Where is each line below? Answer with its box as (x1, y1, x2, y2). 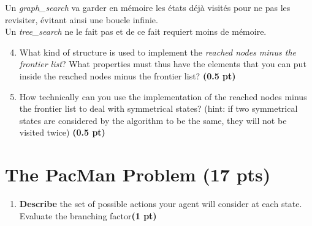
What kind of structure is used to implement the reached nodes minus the (19, 45, 296, 58)
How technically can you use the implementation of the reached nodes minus (19, 90, 307, 103)
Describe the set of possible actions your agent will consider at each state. (19, 197, 302, 210)
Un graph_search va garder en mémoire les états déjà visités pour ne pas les (5, 1, 291, 13)
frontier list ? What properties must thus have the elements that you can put (19, 57, 306, 70)
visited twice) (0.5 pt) (19, 126, 105, 139)
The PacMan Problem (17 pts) (5, 162, 271, 187)
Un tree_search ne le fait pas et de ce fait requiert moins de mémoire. (5, 25, 267, 38)
